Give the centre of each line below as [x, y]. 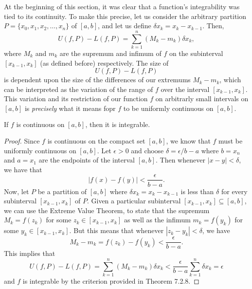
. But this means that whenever [117, 230]
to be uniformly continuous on [168, 108]
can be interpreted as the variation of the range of [79, 89]
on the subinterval [196, 53]
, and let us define [125, 26]
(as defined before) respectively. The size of [104, 63]
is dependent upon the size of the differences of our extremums [97, 80]
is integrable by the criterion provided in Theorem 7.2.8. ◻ [111, 281]
